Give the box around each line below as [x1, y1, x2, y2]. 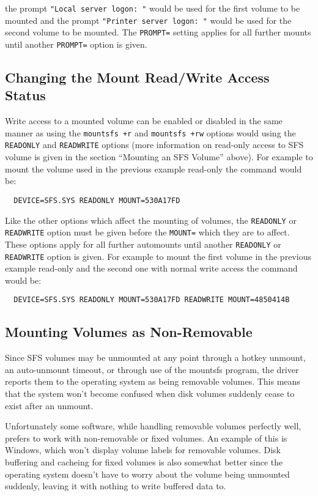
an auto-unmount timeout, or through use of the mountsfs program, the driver [5, 363, 299, 376]
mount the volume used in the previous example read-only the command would [5, 162, 302, 175]
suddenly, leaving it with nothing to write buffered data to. [5, 479, 226, 492]
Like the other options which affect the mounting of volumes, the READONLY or [5, 213, 297, 226]
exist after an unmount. [5, 399, 94, 412]
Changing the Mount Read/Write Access [5, 68, 270, 87]
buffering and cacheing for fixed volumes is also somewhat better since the [5, 455, 283, 468]
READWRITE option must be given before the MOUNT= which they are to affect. [5, 226, 290, 239]
